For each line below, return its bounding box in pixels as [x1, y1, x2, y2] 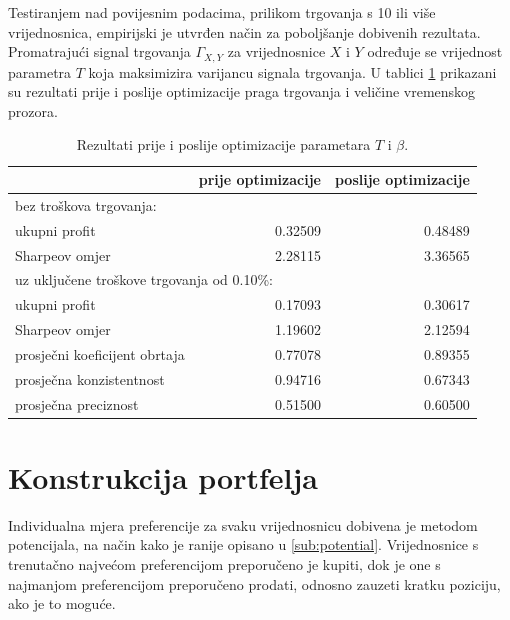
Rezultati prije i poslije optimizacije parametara [76, 134, 371, 155]
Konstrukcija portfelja [8, 456, 318, 497]
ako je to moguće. [8, 593, 116, 614]
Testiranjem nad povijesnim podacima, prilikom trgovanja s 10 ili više [8, 2, 436, 22]
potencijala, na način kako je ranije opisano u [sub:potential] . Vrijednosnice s [8, 534, 479, 555]
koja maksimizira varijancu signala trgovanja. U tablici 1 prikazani [88, 61, 497, 82]
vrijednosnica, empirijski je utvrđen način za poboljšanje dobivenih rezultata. [8, 21, 481, 42]
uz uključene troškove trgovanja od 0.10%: [15, 269, 273, 290]
